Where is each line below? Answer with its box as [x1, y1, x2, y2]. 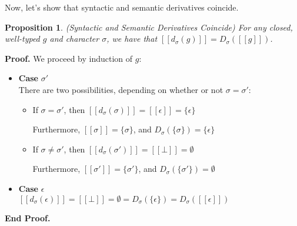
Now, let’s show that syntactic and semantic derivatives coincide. [5, 1, 239, 13]
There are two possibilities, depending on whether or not [18, 83, 223, 95]
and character [49, 32, 99, 45]
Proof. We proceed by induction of [5, 52, 133, 64]
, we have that [106, 32, 158, 45]
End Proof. [5, 211, 51, 224]
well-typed [5, 32, 40, 45]
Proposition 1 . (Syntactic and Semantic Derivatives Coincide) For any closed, [5, 21, 293, 33]
